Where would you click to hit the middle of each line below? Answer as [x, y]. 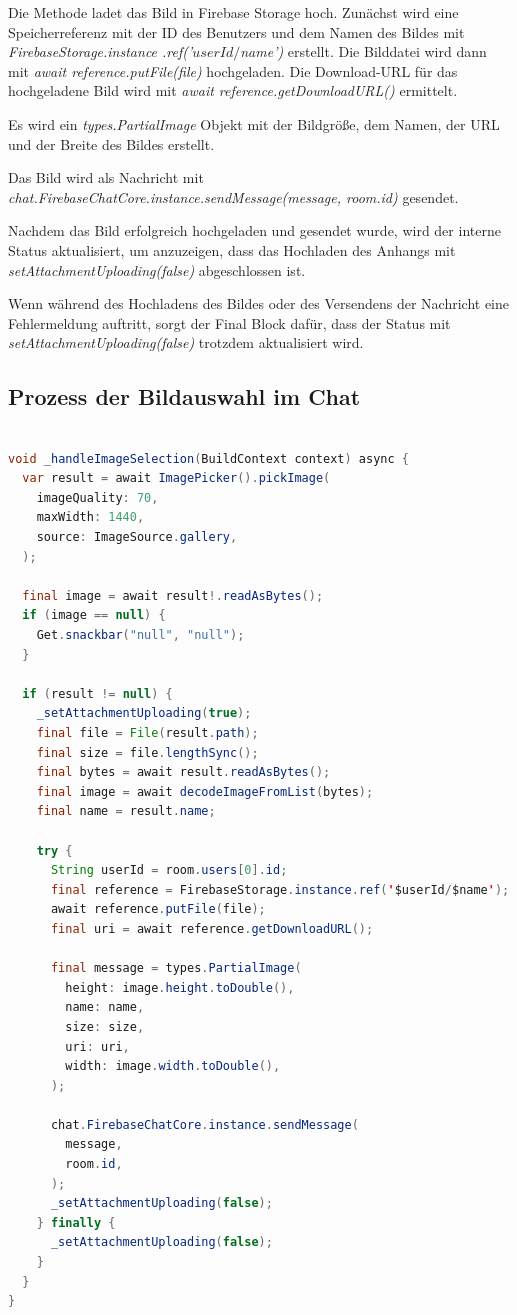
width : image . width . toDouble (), [173, 1066]
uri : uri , [97, 1046]
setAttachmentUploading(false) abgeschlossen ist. [157, 269]
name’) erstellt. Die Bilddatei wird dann [363, 51]
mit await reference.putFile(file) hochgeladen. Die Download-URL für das [233, 70]
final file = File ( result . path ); [147, 733]
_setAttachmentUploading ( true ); [144, 713]
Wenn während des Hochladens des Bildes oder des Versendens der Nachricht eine [259, 303]
